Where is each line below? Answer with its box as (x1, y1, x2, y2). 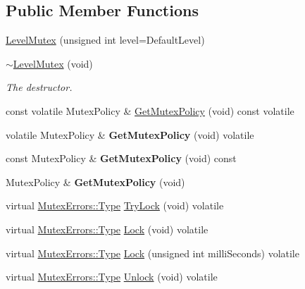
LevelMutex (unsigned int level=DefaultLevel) (6, 32, 205, 47)
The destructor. (6, 80, 73, 94)
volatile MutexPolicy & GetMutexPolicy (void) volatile (6, 127, 254, 142)
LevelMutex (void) (13, 56, 93, 70)
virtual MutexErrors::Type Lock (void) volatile (6, 221, 208, 236)
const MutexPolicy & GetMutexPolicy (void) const (6, 151, 237, 166)
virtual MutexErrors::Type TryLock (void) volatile (6, 198, 224, 213)
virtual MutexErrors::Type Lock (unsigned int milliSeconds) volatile (6, 245, 299, 260)
